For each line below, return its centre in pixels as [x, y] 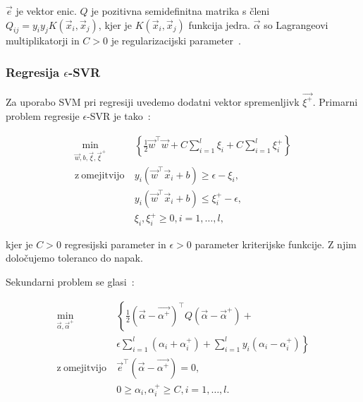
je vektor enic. [46, 11]
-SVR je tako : [119, 115]
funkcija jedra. [220, 24]
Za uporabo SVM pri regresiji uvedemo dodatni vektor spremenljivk [153, 101]
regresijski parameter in [115, 244]
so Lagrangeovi [296, 24]
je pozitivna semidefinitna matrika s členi [180, 11]
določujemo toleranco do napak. [74, 258]
